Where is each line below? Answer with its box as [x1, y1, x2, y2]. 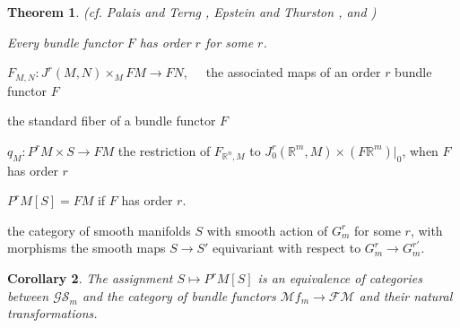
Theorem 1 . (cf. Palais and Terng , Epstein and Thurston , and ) [7, 3, 377, 21]
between [7, 286, 49, 305]
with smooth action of [206, 220, 328, 239]
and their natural [359, 286, 453, 305]
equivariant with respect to [213, 238, 361, 257]
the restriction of [117, 141, 211, 160]
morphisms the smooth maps [7, 238, 166, 257]
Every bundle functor [7, 32, 123, 51]
